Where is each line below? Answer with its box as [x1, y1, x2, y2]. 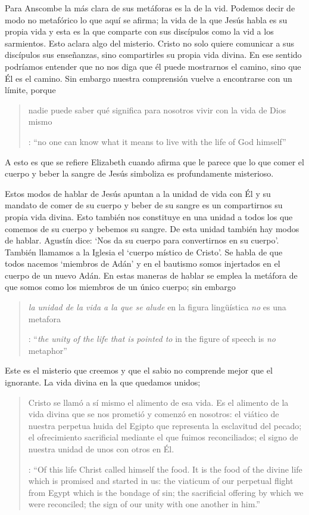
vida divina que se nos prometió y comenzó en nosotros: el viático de [28, 408, 279, 420]
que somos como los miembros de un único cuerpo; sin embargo [5, 280, 236, 293]
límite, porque [5, 84, 56, 96]
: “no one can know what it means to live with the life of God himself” [28, 135, 286, 147]
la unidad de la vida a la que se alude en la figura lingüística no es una [28, 301, 286, 313]
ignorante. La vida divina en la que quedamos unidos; [5, 376, 201, 388]
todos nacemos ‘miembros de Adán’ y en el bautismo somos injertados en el [5, 257, 280, 270]
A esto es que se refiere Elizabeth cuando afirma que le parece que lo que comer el [5, 155, 304, 168]
